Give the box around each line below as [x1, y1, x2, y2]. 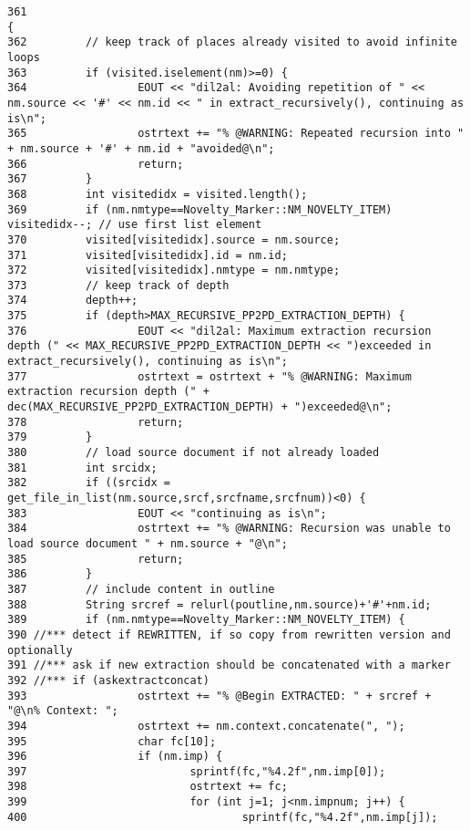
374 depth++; [7, 294, 138, 307]
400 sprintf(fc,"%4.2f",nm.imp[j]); [7, 810, 438, 824]
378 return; [7, 415, 184, 429]
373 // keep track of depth [7, 278, 230, 292]
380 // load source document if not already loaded [7, 446, 380, 460]
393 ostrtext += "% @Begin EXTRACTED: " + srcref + [7, 689, 432, 702]
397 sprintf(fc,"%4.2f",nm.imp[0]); [7, 764, 386, 778]
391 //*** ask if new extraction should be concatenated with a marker [7, 659, 451, 672]
